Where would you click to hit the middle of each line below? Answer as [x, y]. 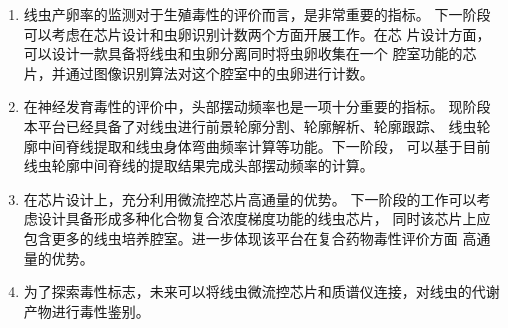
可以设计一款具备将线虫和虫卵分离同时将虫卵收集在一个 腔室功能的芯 [250, 53]
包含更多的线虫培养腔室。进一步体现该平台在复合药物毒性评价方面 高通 [257, 237]
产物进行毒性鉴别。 [86, 310]
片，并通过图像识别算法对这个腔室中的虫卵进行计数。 [198, 72]
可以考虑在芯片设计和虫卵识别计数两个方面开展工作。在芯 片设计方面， [257, 33]
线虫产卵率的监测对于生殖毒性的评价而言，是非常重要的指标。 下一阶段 [257, 14]
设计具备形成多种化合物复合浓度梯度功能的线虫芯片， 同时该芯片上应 [264, 218]
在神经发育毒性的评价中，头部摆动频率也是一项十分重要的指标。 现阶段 [257, 106]
